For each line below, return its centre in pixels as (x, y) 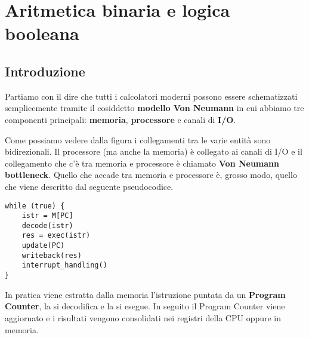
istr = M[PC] (47, 216)
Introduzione (45, 71)
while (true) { (35, 206)
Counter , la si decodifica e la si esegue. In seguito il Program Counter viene (145, 306)
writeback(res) (52, 255)
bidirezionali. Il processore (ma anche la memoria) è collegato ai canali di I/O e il (154, 151)
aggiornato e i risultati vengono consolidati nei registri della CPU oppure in (143, 317)
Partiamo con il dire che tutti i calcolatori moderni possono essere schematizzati (151, 96)
